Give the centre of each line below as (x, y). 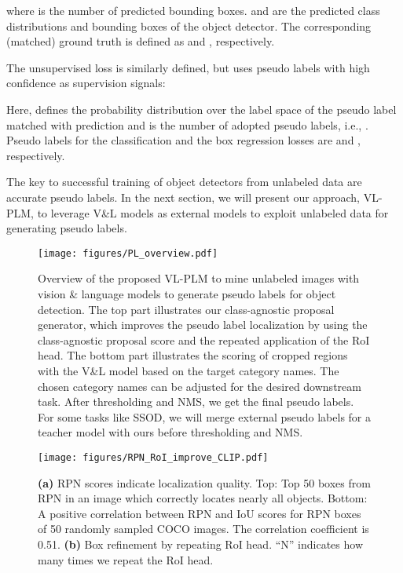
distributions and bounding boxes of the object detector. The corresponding (189, 26)
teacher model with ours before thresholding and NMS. (170, 432)
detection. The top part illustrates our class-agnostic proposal (186, 309)
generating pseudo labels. (67, 228)
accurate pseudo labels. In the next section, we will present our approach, (183, 197)
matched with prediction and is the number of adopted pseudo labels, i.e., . (187, 124)
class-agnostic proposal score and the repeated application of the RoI (204, 339)
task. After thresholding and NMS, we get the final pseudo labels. (196, 401)
